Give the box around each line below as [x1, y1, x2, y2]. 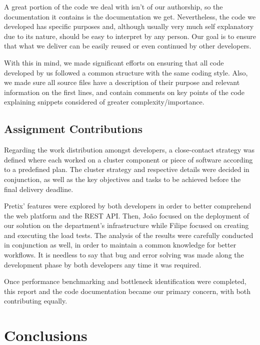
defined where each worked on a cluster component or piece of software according [4, 154, 253, 164]
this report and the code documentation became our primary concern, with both [4, 285, 251, 296]
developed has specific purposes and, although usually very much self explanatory [4, 21, 254, 31]
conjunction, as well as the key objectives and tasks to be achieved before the [4, 173, 241, 184]
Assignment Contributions [4, 121, 143, 136]
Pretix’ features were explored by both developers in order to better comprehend [4, 200, 251, 211]
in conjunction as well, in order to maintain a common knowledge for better [4, 239, 236, 250]
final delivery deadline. [4, 183, 73, 194]
